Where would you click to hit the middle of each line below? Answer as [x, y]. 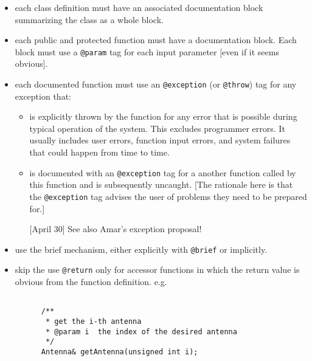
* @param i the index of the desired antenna [141, 332]
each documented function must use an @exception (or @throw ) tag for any [156, 84]
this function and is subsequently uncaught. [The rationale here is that [161, 184]
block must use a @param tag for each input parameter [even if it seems [147, 51]
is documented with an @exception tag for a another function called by [163, 172]
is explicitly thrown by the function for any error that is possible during [163, 116]
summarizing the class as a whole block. [89, 19]
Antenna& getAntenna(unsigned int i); [120, 352]
